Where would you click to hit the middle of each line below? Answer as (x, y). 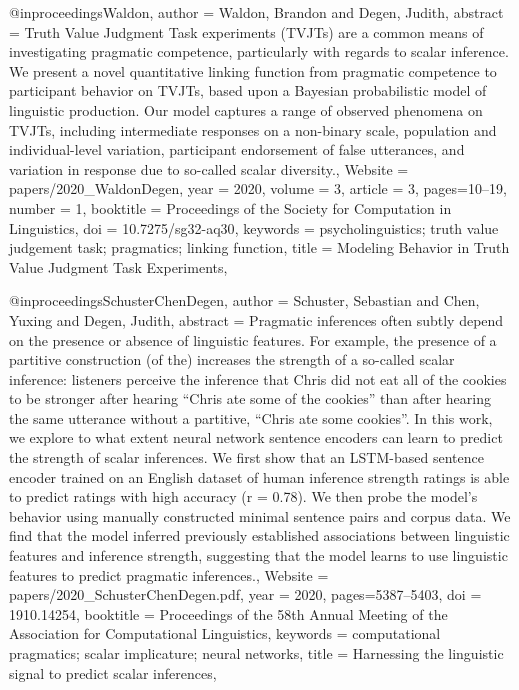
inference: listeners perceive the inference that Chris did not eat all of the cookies (258, 378)
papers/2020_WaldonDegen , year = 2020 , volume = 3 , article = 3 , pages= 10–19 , (258, 188)
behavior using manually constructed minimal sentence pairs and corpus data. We (260, 515)
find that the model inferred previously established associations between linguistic (259, 535)
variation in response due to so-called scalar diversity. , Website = (209, 168)
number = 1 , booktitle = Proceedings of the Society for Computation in (230, 207)
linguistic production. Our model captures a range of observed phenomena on (246, 109)
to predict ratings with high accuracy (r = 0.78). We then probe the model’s (243, 496)
